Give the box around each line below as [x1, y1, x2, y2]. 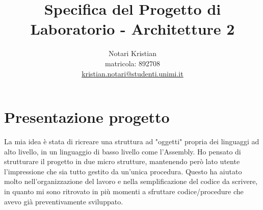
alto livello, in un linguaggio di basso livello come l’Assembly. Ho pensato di [4, 146, 241, 156]
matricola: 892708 [104, 58, 161, 68]
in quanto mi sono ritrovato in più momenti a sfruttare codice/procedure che [4, 186, 244, 196]
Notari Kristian [109, 48, 156, 59]
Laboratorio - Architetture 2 [30, 18, 235, 39]
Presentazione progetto [4, 107, 170, 127]
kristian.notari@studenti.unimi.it [82, 68, 183, 78]
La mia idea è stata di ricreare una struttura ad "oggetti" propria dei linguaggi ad [4, 136, 259, 147]
